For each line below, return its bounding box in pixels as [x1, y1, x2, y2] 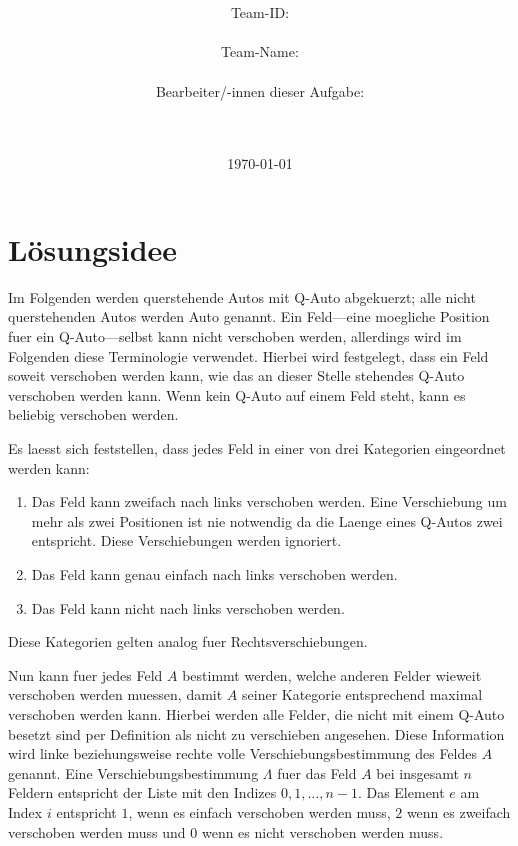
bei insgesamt [376, 762, 459, 783]
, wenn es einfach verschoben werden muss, [128, 801, 391, 822]
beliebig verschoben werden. [8, 404, 179, 425]
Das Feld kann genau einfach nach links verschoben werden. [31, 564, 398, 584]
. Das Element [357, 782, 445, 803]
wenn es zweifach [406, 801, 511, 822]
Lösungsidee [8, 228, 178, 269]
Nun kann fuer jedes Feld [8, 664, 163, 685]
